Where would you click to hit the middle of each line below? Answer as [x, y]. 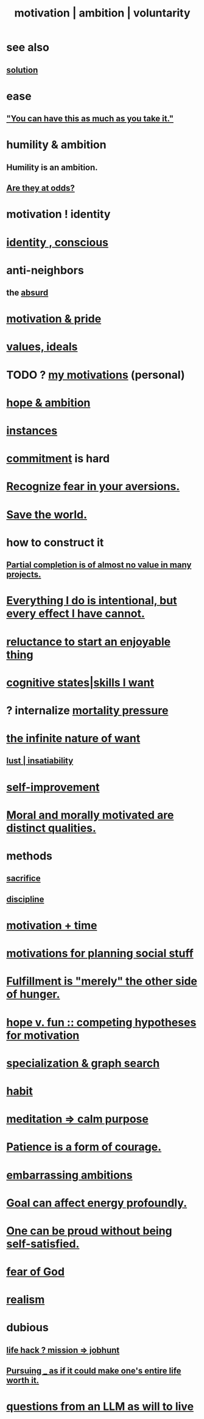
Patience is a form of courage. [84, 1147]
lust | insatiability [40, 761]
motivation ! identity [58, 214]
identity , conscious [57, 242]
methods [30, 856]
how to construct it [55, 542]
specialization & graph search [83, 1063]
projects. [24, 575]
